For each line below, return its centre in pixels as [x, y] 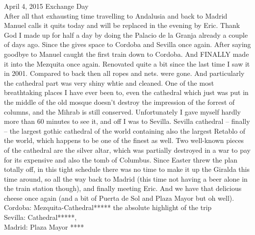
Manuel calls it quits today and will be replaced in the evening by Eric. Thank [122, 25]
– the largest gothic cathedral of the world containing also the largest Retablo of [125, 130]
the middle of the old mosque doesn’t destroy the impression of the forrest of [119, 102]
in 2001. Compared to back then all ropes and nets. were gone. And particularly [124, 73]
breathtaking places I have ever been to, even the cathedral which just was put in [126, 92]
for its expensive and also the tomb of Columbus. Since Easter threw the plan [121, 159]
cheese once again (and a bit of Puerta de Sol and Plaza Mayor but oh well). [119, 198]
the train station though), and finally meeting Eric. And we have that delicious [123, 188]
